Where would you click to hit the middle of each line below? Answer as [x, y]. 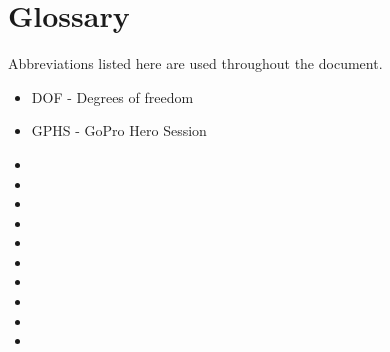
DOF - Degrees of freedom [112, 96]
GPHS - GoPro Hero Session [119, 130]
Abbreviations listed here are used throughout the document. [195, 63]
